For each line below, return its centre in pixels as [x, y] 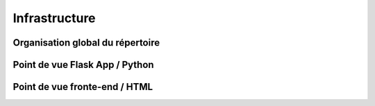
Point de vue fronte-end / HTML [83, 87]
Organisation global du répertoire [86, 43]
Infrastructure [55, 18]
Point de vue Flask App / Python [83, 65]
